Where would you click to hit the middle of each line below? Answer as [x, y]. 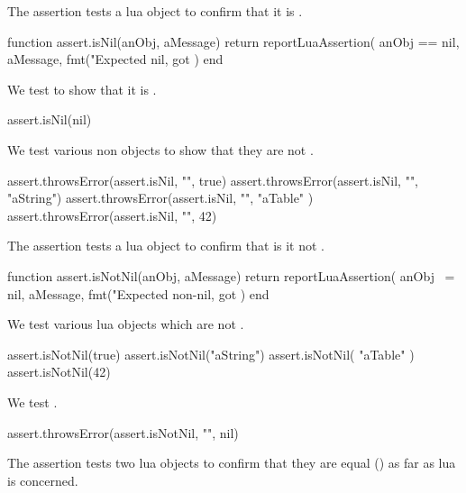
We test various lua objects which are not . [126, 324]
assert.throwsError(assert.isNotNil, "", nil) [123, 432]
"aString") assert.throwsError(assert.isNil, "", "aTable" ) [160, 198]
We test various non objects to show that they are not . [160, 149]
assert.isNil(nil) [50, 119]
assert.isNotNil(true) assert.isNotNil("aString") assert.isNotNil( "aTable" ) [211, 354]
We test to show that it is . [82, 89]
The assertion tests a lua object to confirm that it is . [155, 11]
